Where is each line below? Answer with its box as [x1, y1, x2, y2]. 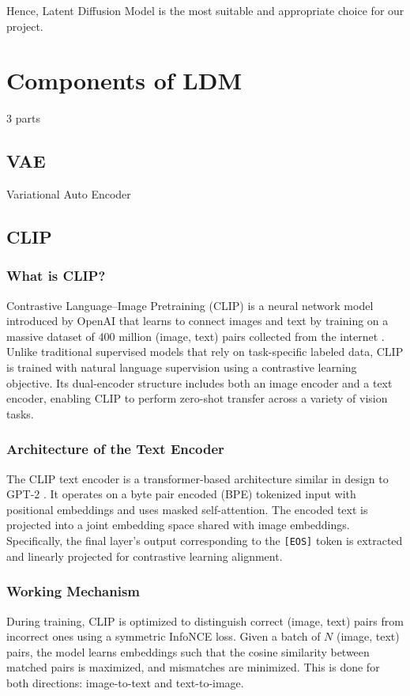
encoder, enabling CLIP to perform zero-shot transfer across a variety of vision [6, 390, 388, 407]
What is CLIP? [6, 266, 106, 286]
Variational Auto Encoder [6, 186, 131, 202]
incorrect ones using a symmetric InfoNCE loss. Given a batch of [6, 628, 321, 645]
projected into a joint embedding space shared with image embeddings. [6, 516, 350, 533]
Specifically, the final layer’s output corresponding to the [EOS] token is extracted [6, 532, 403, 549]
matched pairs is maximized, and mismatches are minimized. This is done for [6, 659, 380, 675]
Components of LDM [6, 64, 242, 96]
